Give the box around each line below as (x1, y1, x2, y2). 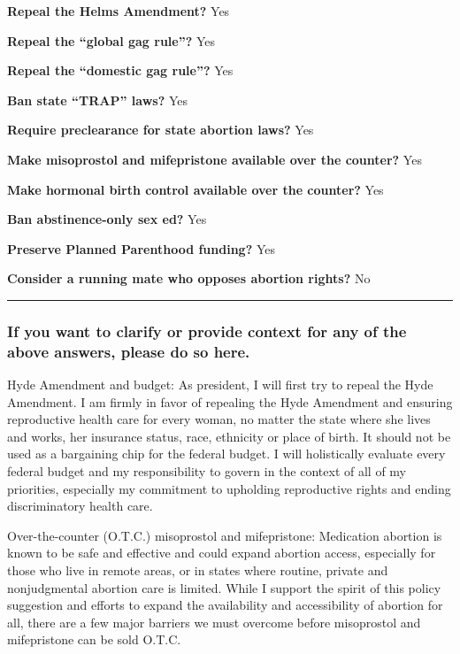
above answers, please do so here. (7, 340, 250, 362)
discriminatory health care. (7, 496, 153, 515)
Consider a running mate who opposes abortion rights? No (7, 269, 371, 288)
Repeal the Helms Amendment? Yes (7, 2, 230, 19)
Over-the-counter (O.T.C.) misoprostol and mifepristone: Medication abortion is (7, 526, 442, 544)
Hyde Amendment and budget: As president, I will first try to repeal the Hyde (7, 375, 433, 394)
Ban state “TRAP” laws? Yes (7, 90, 188, 109)
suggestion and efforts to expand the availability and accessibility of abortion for (7, 596, 443, 614)
